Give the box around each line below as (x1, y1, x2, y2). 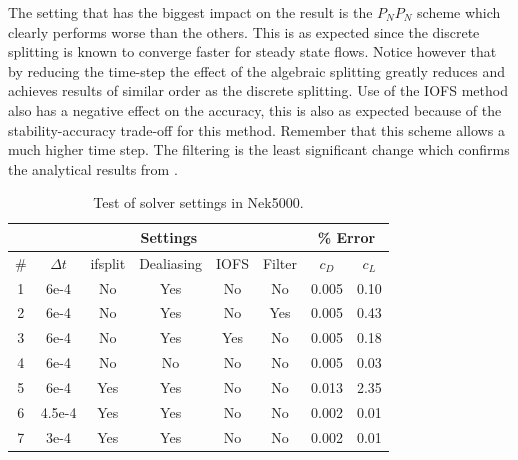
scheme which (417, 2, 501, 22)
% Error (317, 226, 376, 247)
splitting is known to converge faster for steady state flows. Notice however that (8, 41, 497, 62)
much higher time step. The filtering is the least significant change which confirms (8, 139, 510, 160)
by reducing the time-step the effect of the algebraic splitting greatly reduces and (8, 60, 505, 81)
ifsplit (90, 252, 126, 273)
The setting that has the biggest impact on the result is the (8, 2, 373, 22)
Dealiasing (139, 252, 203, 273)
